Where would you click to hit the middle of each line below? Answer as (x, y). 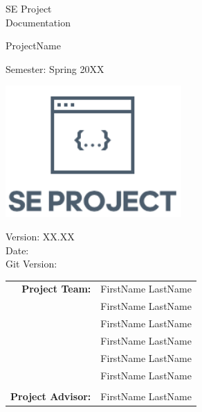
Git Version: (31, 264)
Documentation (38, 22)
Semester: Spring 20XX (55, 68)
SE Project (29, 8)
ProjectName (33, 46)
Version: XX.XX (40, 236)
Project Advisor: (51, 396)
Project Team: (56, 289)
